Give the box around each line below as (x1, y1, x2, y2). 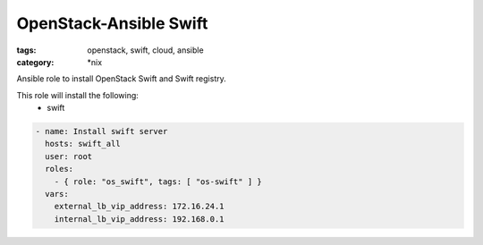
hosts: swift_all (45, 139, 121, 149)
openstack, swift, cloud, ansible (87, 45, 205, 55)
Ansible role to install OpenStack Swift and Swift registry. (16, 73, 227, 84)
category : (16, 56, 55, 67)
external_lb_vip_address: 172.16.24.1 (54, 201, 225, 212)
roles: (45, 164, 74, 174)
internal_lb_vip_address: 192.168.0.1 (54, 214, 225, 224)
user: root (45, 151, 93, 161)
